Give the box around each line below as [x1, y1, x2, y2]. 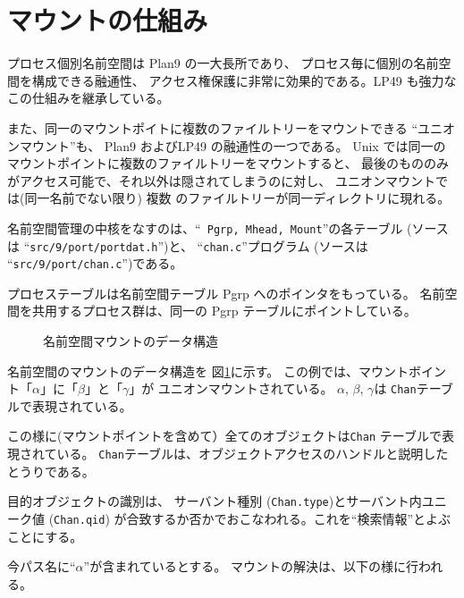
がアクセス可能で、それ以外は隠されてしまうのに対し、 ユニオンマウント [7, 171, 435, 190]
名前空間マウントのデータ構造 [43, 332, 218, 350]
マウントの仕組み [7, 2, 208, 38]
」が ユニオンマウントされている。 [129, 379, 333, 398]
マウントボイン [358, 361, 446, 380]
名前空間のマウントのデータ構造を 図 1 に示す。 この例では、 [7, 361, 359, 380]
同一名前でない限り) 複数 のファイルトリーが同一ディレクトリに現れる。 [24, 189, 451, 207]
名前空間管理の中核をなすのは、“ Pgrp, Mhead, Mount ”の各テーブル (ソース [7, 218, 449, 237]
